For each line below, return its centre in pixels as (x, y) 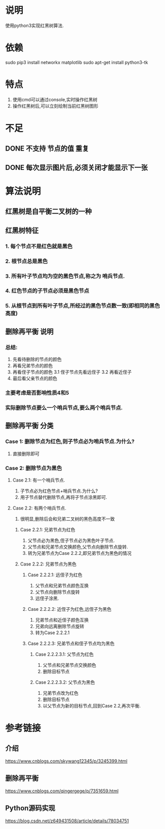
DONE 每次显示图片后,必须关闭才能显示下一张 (77, 168)
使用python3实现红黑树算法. (35, 25)
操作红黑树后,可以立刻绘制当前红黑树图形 (55, 106)
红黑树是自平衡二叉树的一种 (49, 212)
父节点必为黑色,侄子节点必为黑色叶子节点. (71, 540)
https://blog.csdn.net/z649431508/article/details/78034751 (67, 821)
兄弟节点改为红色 (60, 693)
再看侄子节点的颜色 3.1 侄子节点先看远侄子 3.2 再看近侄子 (72, 372)
